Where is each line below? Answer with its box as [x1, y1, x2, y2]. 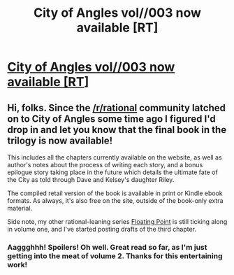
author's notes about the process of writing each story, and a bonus [7, 161, 203, 169]
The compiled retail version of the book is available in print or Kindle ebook [7, 189, 224, 197]
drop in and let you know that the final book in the [7, 124, 227, 136]
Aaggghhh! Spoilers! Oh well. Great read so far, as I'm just [7, 242, 207, 252]
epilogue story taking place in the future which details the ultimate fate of [7, 168, 218, 176]
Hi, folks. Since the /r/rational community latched [7, 101, 226, 113]
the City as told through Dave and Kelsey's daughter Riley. [7, 176, 175, 183]
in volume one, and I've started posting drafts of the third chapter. [7, 225, 197, 233]
